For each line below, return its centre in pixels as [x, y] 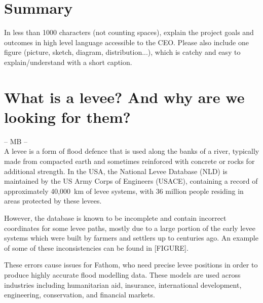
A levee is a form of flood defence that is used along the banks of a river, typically [132, 151]
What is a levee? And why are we [124, 97]
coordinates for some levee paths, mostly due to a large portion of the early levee [130, 228]
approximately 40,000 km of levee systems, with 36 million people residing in [124, 191]
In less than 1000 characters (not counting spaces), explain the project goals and [129, 32]
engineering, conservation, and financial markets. [80, 295]
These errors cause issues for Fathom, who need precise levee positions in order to [131, 265]
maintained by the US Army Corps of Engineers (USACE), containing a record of [131, 181]
